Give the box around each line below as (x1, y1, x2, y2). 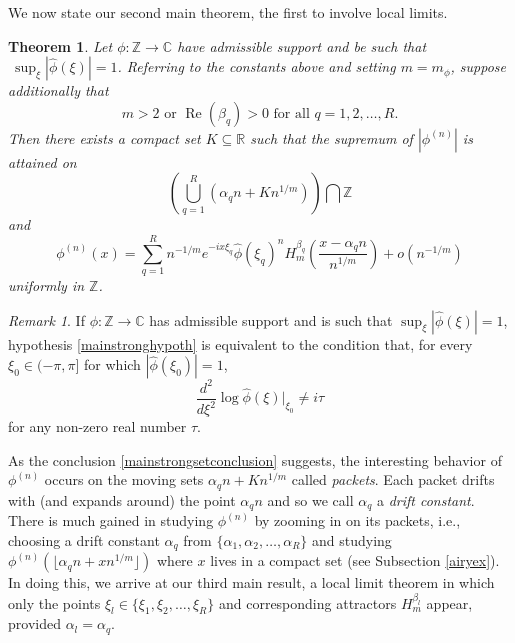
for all (273, 106, 310, 121)
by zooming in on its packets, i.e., (254, 510, 461, 531)
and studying (312, 529, 392, 550)
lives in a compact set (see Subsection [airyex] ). (210, 550, 500, 571)
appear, (426, 592, 473, 613)
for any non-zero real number (8, 416, 187, 437)
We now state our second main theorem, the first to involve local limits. (8, 2, 448, 22)
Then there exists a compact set (8, 127, 201, 148)
